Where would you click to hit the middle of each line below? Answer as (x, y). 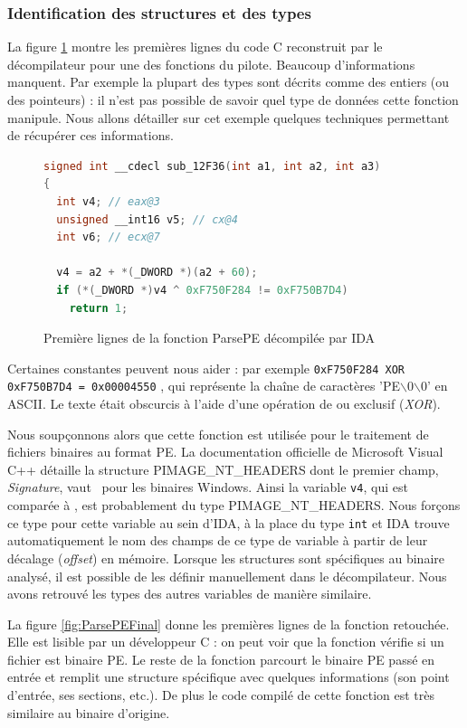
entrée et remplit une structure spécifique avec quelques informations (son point (229, 677)
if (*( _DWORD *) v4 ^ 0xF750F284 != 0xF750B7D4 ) (202, 290)
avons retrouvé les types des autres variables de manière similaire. (190, 594)
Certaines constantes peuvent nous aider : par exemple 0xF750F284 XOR (206, 368)
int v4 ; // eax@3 (108, 201)
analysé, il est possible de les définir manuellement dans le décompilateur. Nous (227, 576)
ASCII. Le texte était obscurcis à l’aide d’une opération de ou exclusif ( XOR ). (224, 404)
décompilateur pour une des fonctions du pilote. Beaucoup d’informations (211, 64)
